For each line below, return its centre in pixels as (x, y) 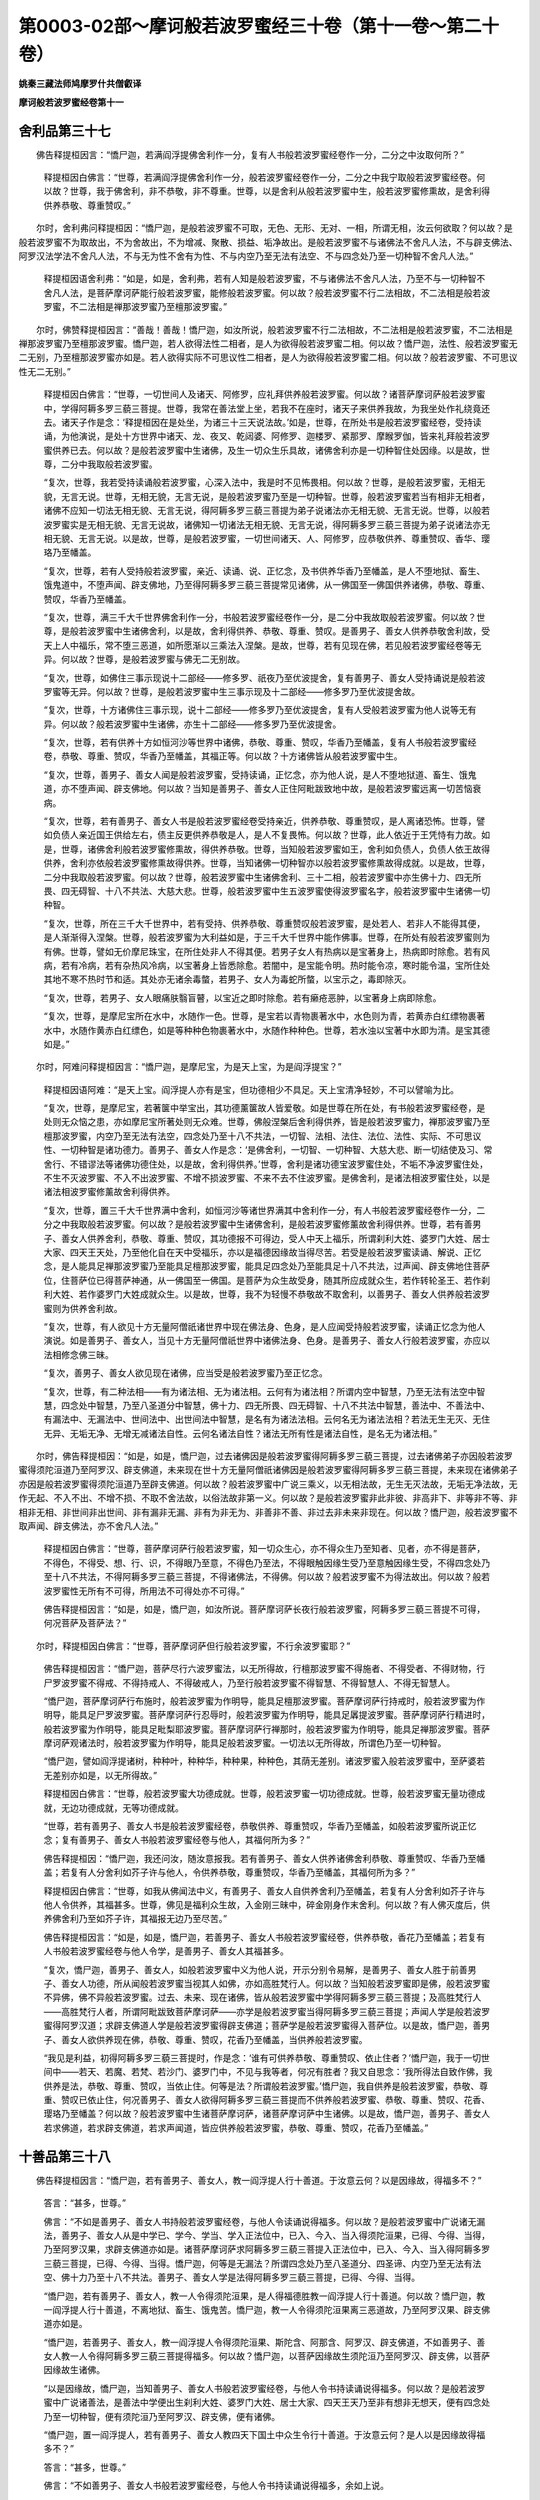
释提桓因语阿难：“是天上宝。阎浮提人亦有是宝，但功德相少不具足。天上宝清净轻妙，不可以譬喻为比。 (251, 1089)
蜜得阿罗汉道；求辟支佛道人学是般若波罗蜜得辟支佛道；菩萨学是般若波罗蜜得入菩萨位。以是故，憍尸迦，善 (262, 2026)
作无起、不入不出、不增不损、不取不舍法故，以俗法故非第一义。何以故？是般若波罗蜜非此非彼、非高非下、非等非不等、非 (268, 1498)
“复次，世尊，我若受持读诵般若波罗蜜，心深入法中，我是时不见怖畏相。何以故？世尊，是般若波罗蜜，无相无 (264, 482)
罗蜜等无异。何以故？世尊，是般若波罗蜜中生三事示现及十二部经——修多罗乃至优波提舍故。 (231, 691)
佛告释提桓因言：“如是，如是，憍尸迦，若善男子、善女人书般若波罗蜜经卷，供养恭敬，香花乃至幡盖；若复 (260, 1937)
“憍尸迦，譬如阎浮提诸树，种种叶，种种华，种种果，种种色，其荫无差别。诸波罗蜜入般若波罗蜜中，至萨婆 (260, 1761)
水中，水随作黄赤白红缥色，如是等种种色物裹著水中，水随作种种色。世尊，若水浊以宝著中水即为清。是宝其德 (266, 1030)
